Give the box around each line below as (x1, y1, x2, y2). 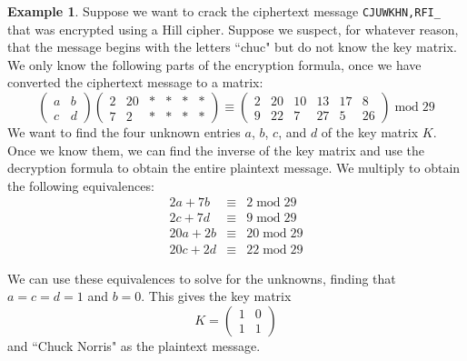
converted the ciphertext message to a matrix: (7, 73, 263, 92)
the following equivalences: (7, 175, 154, 195)
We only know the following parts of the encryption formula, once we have (7, 55, 422, 74)
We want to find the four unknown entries (7, 123, 241, 142)
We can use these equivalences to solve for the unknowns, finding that (7, 268, 396, 287)
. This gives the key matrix (141, 286, 292, 306)
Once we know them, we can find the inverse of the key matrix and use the (7, 140, 425, 159)
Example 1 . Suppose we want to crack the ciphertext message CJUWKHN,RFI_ (7, 2, 441, 20)
